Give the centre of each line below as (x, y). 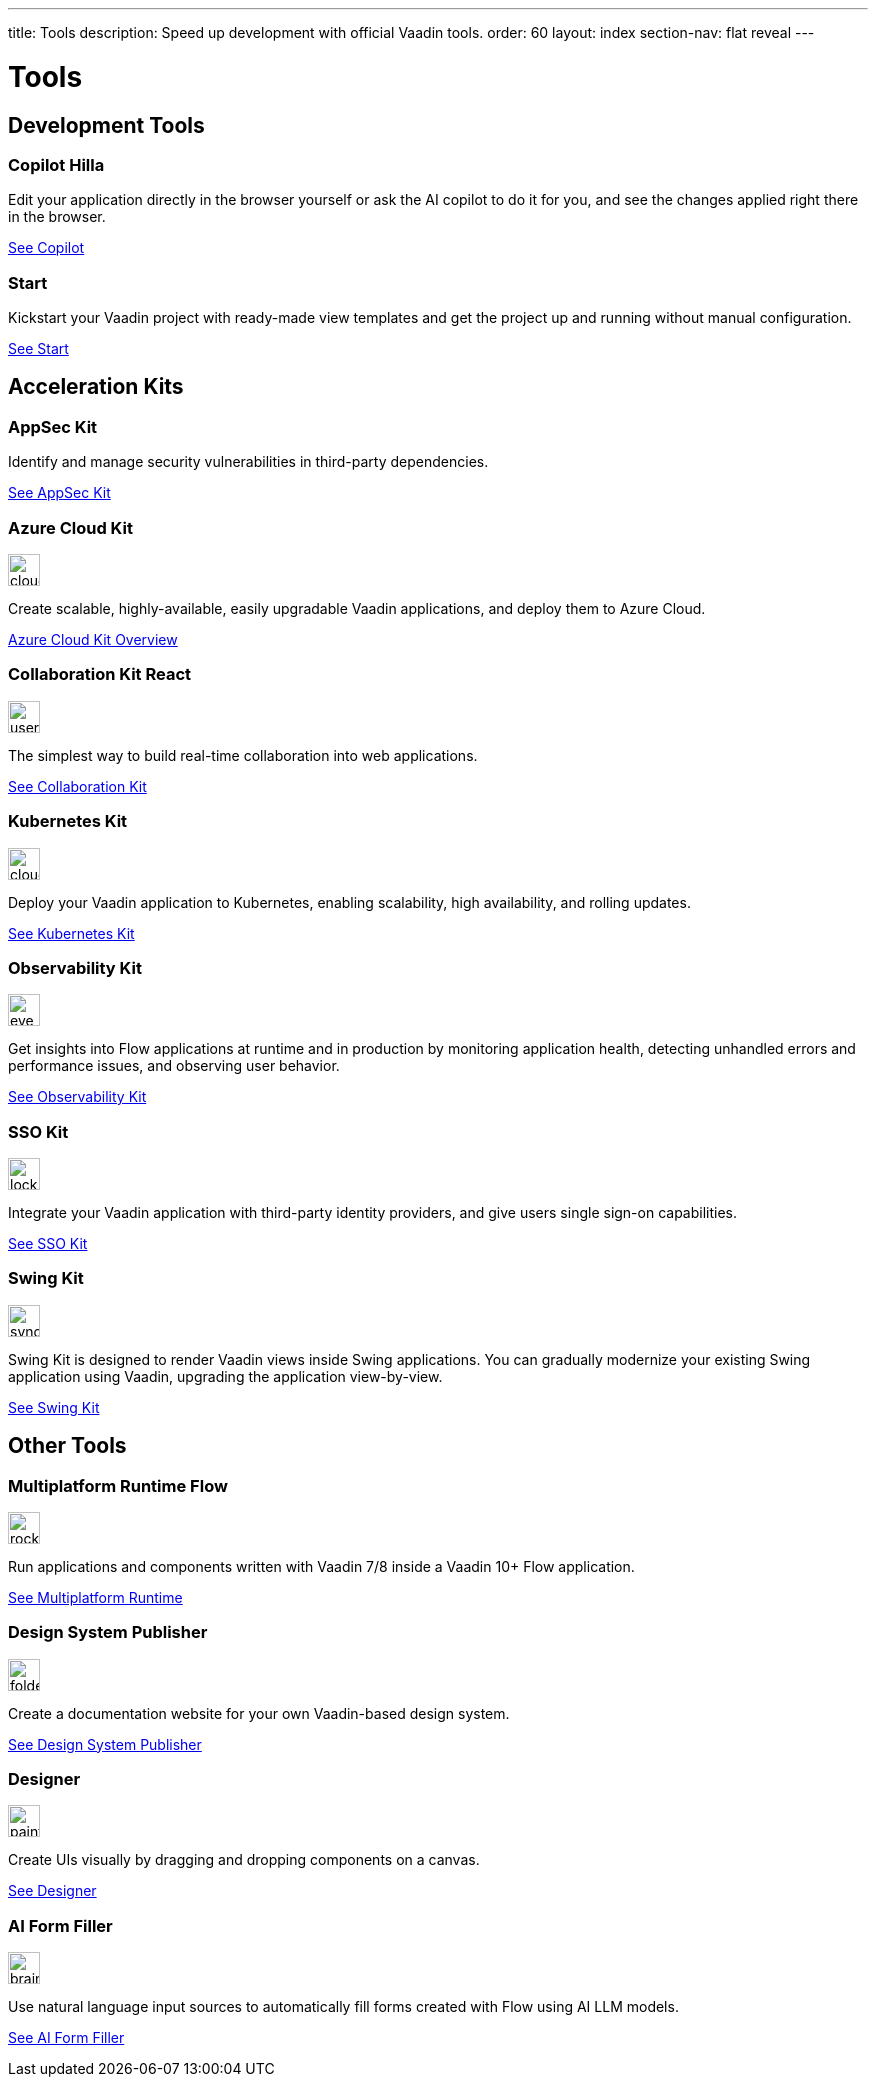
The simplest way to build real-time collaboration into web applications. (243, 755)
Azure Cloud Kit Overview (93, 640)
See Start (38, 349)
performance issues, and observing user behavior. (174, 1066)
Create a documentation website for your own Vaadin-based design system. (259, 1713)
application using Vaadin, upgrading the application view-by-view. (225, 1376)
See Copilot (46, 248)
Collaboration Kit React (100, 674)
